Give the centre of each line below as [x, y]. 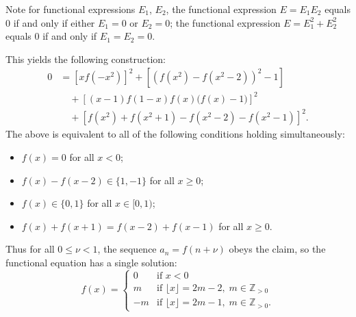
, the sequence [127, 249]
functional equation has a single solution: [91, 263]
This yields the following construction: [86, 59]
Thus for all [30, 249]
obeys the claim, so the [277, 249]
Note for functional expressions [71, 9]
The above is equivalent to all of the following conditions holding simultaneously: [175, 134]
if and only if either [54, 22]
